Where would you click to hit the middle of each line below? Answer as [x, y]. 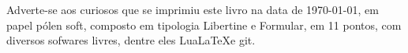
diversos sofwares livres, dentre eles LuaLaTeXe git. [131, 40]
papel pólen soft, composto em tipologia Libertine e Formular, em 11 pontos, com [204, 25]
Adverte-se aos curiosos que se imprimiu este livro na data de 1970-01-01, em [193, 9]
